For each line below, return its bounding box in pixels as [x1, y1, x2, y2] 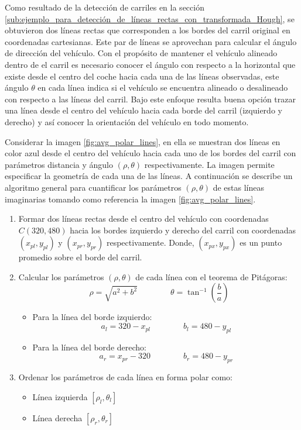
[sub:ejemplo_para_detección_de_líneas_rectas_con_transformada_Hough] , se [5, 12, 295, 25]
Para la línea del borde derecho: [32, 340, 146, 353]
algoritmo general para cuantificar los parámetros [5, 181, 182, 193]
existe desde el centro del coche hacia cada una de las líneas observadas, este [5, 70, 279, 82]
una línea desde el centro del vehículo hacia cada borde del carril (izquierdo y [5, 104, 282, 116]
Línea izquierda [32, 390, 88, 403]
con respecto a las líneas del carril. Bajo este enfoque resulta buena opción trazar [5, 92, 296, 105]
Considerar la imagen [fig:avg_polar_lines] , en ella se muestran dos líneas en [5, 135, 281, 147]
